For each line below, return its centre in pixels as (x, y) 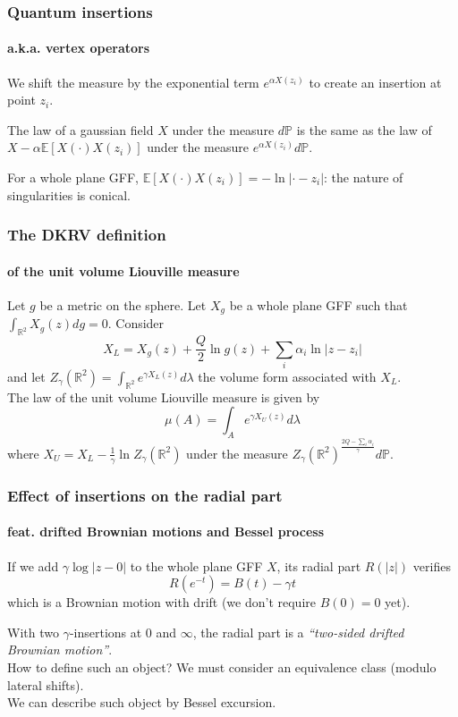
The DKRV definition (87, 235)
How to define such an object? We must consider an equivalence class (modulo (222, 667)
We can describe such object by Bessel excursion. (142, 702)
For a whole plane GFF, (73, 177)
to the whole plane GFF (196, 565)
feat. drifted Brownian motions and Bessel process (166, 531)
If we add (33, 565)
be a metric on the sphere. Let (123, 304)
